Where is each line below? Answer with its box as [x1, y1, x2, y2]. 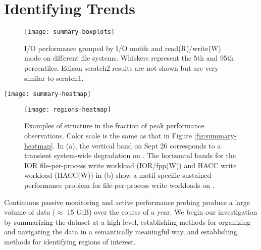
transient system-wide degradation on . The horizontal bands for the [24, 150, 236, 161]
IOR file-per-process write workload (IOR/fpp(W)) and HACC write [24, 160, 237, 170]
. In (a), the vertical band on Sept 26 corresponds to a [53, 140, 221, 151]
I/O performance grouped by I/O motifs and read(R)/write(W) [24, 42, 221, 53]
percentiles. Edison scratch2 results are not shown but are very [24, 62, 219, 73]
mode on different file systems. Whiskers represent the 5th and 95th [24, 53, 234, 63]
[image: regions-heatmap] [24, 106, 111, 113]
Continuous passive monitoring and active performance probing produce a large [4, 196, 250, 207]
